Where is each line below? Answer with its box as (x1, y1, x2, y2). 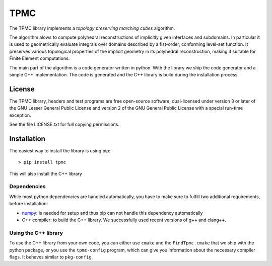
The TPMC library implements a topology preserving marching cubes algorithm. (9, 25, 175, 31)
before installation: (9, 201, 48, 207)
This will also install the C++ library (9, 170, 83, 176)
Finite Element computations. (9, 55, 70, 61)
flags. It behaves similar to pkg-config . (9, 254, 93, 260)
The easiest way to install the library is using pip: (9, 147, 111, 153)
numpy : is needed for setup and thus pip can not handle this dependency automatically (22, 210, 203, 216)
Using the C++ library (9, 229, 63, 236)
